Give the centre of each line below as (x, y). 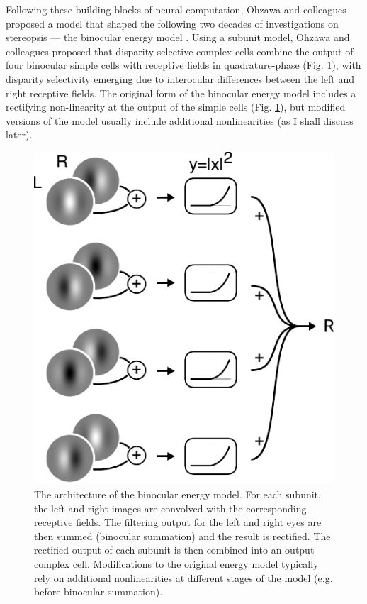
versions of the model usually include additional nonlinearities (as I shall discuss (180, 120)
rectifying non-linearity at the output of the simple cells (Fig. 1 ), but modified (176, 107)
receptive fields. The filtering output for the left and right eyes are (178, 522)
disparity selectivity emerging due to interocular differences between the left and (180, 78)
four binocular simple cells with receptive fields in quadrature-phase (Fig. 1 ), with (183, 65)
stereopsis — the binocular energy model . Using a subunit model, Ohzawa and (178, 37)
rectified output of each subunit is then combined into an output (174, 550)
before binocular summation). (98, 592)
